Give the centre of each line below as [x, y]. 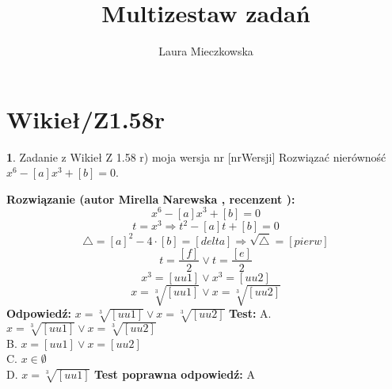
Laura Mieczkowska [206, 51]
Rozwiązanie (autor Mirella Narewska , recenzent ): [151, 198]
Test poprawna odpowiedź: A [174, 374]
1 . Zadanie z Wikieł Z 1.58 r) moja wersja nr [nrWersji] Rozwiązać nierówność [196, 156]
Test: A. [250, 313]
